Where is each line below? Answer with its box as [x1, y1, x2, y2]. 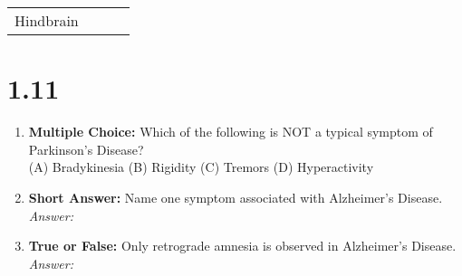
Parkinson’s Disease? [28, 139, 144, 158]
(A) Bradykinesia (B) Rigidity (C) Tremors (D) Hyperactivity [28, 157, 374, 176]
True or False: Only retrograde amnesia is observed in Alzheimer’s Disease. [28, 236, 457, 255]
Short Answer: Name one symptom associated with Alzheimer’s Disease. [28, 187, 443, 206]
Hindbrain [14, 10, 79, 31]
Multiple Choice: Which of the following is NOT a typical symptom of [28, 122, 433, 141]
